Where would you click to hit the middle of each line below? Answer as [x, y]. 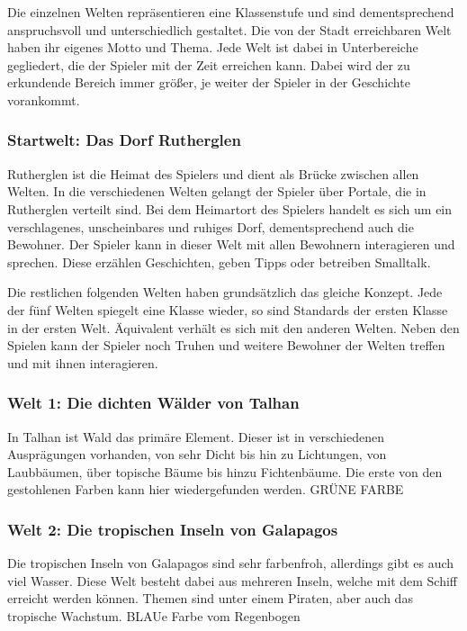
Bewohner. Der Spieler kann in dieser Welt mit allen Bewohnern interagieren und [231, 244]
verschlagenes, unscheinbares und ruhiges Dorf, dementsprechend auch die [211, 226]
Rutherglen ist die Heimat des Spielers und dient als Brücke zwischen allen [213, 173]
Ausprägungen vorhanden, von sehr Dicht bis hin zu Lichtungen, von [197, 454]
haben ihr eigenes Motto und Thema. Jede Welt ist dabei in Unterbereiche [213, 47]
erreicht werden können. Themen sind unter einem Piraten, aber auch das [210, 598]
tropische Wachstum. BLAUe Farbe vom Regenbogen [154, 615]
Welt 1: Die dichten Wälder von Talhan [153, 403]
